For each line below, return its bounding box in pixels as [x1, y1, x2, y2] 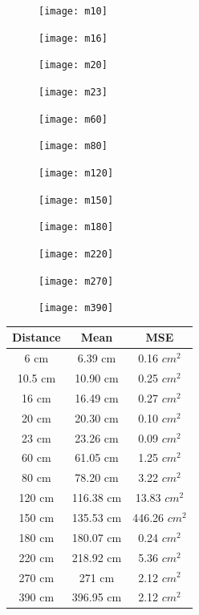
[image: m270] [39, 275, 114, 287]
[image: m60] [39, 113, 108, 125]
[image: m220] [39, 248, 114, 260]
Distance [12, 329, 61, 346]
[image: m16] [39, 32, 108, 44]
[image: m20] [39, 59, 108, 71]
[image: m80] [39, 140, 108, 152]
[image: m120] [39, 167, 114, 179]
